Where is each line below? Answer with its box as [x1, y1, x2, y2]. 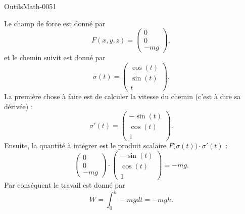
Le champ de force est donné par [4, 18, 106, 28]
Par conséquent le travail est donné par [4, 180, 125, 190]
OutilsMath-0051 [4, 1, 57, 11]
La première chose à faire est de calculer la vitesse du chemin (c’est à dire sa [4, 91, 241, 102]
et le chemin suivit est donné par [4, 52, 106, 63]
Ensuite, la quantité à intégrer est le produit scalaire [4, 140, 167, 151]
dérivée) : [4, 101, 33, 111]
